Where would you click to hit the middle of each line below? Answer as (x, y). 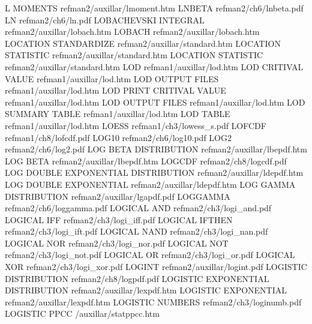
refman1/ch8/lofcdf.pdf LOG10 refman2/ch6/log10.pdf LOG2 (118, 137)
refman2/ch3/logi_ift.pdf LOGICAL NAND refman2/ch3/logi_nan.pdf (136, 231)
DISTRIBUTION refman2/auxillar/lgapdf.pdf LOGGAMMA (118, 196)
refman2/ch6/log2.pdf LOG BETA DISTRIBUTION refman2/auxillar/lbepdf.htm (156, 149)
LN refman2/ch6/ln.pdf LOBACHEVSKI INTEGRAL (105, 19)
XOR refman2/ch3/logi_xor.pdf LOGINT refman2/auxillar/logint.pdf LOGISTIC (156, 267)
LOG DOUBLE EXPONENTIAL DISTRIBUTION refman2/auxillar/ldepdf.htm (154, 172)
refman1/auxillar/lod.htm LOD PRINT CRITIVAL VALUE (115, 90)
